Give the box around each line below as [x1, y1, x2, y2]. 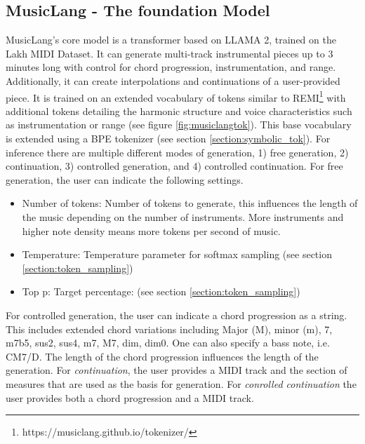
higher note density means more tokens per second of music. [22, 223, 281, 238]
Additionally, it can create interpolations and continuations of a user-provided [6, 73, 340, 88]
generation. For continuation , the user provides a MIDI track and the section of [6, 363, 347, 377]
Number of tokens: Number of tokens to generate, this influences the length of [22, 196, 358, 210]
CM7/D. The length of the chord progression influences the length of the [6, 349, 319, 363]
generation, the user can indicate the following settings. [6, 172, 244, 187]
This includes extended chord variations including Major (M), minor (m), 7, [6, 321, 333, 336]
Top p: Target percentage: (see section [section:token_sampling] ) [22, 284, 300, 299]
